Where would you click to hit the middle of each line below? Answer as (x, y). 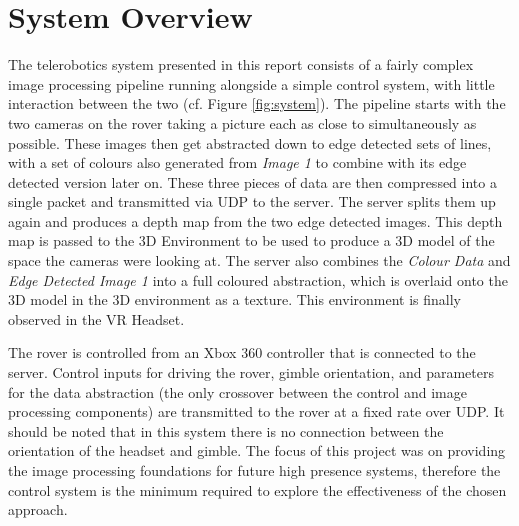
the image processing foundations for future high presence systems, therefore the (254, 470)
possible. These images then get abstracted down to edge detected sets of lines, (250, 142)
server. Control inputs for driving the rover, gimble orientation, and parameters (251, 372)
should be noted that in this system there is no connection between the (226, 430)
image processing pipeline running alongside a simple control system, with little (251, 83)
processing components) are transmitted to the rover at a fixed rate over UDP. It (256, 411)
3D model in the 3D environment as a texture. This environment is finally (235, 299)
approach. (38, 509)
